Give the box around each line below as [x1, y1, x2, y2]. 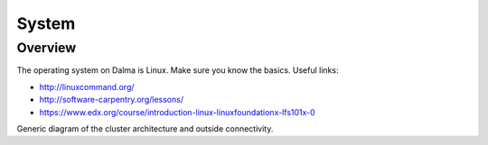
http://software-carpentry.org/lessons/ [39, 95, 184, 105]
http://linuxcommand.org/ [39, 81, 135, 92]
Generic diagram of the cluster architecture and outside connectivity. [16, 122, 274, 134]
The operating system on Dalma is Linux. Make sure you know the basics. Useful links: [16, 65, 339, 76]
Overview [16, 40, 77, 56]
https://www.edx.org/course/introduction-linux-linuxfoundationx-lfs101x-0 [39, 106, 315, 117]
